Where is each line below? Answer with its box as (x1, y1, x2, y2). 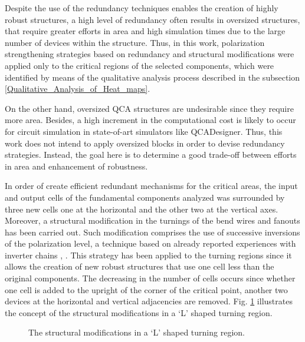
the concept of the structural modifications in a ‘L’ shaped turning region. (5, 306, 273, 318)
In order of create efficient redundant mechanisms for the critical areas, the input (5, 180, 298, 192)
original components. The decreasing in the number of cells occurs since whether (5, 272, 296, 284)
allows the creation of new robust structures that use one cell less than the (5, 260, 274, 273)
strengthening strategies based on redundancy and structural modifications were (5, 48, 294, 60)
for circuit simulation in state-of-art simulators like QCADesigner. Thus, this (5, 125, 283, 137)
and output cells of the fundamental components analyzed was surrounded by (5, 191, 285, 203)
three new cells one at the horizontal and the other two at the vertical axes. (5, 202, 278, 215)
